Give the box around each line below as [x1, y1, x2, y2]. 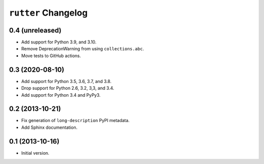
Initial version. [21, 150, 50, 156]
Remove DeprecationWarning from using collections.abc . [21, 46, 144, 52]
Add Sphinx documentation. [21, 124, 78, 130]
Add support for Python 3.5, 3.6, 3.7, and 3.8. [21, 78, 112, 84]
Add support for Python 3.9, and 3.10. [21, 39, 97, 45]
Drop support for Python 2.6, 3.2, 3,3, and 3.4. [21, 85, 114, 91]
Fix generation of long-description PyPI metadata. [21, 118, 130, 123]
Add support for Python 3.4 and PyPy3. [21, 92, 101, 98]
